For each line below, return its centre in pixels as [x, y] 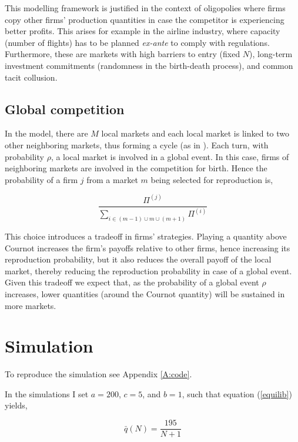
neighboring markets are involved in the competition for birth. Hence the [136, 168]
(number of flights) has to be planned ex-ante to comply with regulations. [137, 42]
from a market [112, 179]
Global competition [65, 109]
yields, [16, 405]
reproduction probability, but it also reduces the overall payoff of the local [138, 259]
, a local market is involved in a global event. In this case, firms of [170, 156]
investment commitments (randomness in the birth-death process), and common [149, 65]
